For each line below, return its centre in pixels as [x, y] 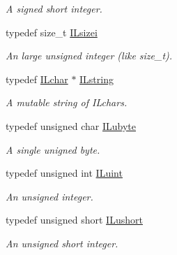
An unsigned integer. [49, 196]
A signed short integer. [54, 8]
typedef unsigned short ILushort [74, 220]
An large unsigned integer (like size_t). [89, 56]
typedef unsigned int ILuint [64, 173]
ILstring [97, 79]
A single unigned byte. [53, 149]
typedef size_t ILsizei [52, 32]
